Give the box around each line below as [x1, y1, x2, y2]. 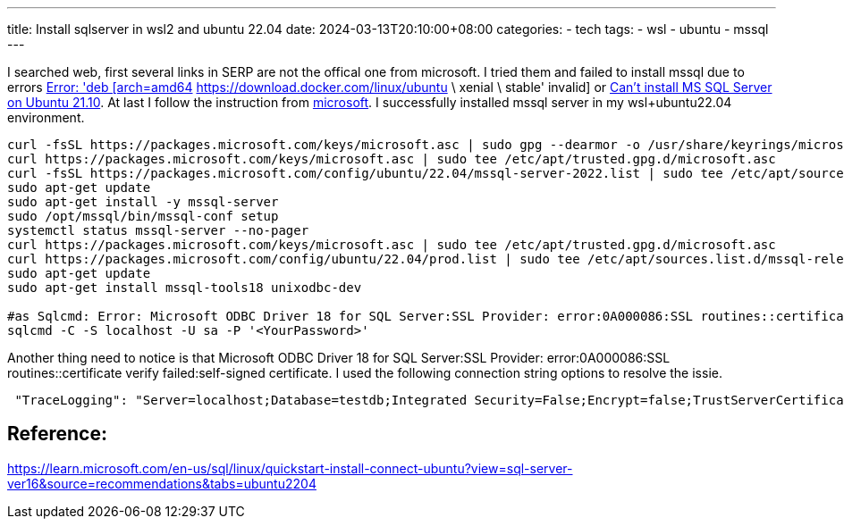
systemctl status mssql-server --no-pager [7, 223, 309, 238]
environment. [7, 110, 85, 125]
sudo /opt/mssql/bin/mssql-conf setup [7, 209, 279, 223]
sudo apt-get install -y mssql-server [7, 195, 279, 209]
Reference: [7, 422, 107, 446]
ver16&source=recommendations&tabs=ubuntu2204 [7, 475, 316, 491]
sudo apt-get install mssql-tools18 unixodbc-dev [7, 280, 362, 295]
